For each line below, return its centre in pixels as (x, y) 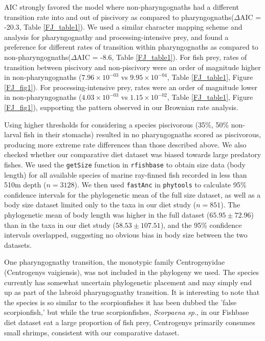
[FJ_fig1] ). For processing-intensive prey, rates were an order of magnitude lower (131, 87)
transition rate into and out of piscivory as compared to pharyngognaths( (119, 17)
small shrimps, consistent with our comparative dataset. (92, 332)
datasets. (18, 244)
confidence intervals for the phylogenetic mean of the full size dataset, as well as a (132, 194)
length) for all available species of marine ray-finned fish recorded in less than (126, 174)
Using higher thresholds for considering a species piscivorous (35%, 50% (117, 124)
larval (13, 134)
